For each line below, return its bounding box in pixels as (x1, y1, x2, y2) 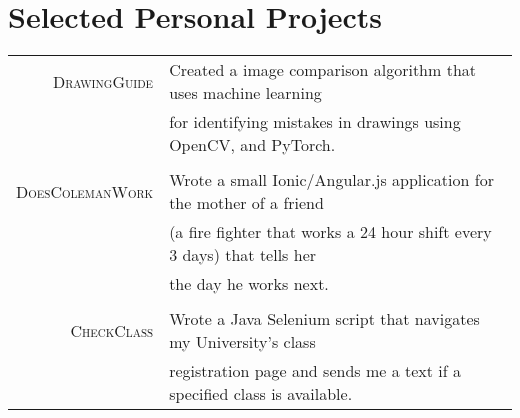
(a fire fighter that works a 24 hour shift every (169, 220, 492, 244)
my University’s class (169, 330, 316, 354)
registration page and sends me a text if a (169, 359, 462, 383)
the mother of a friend (169, 191, 324, 215)
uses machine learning (169, 81, 322, 105)
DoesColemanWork (16, 179, 154, 203)
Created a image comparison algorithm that (169, 58, 477, 82)
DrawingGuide (52, 69, 154, 93)
